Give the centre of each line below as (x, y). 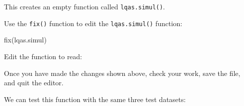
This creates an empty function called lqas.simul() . (85, 6)
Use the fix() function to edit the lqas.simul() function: (93, 23)
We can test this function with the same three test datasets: (95, 99)
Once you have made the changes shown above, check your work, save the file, (122, 73)
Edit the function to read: (43, 56)
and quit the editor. (34, 83)
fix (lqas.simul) (25, 40)
